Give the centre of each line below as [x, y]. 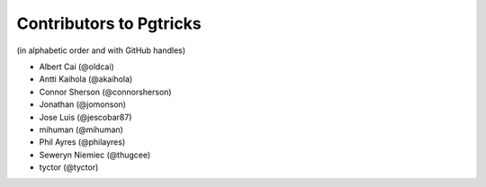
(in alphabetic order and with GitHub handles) [101, 50]
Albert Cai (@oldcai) [76, 67]
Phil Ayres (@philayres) [82, 142]
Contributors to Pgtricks [109, 23]
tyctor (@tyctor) [69, 167]
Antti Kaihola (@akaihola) [86, 79]
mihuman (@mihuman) [81, 129]
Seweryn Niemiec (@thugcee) [95, 155]
